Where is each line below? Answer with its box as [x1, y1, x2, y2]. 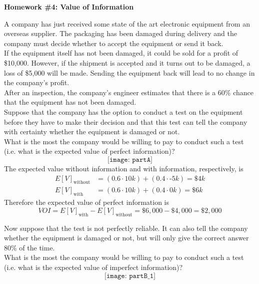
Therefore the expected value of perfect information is [4, 197, 169, 207]
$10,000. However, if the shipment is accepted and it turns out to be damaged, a [4, 57, 250, 68]
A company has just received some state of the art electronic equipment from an [4, 18, 250, 29]
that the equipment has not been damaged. [4, 97, 136, 107]
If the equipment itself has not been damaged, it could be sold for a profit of [4, 48, 238, 58]
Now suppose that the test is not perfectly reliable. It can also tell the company [4, 222, 248, 233]
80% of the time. [4, 242, 55, 252]
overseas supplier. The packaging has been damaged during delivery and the [4, 28, 237, 39]
